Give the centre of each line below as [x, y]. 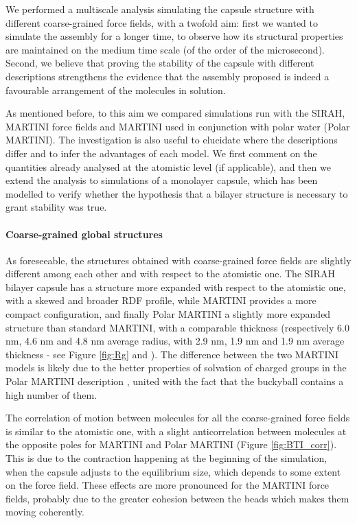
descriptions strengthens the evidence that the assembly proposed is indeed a [168, 76]
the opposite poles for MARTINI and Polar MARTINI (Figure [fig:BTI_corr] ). [171, 444]
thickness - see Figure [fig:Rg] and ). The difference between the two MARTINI [172, 354]
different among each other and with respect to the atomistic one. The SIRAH [170, 274]
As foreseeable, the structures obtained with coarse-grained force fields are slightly [178, 260]
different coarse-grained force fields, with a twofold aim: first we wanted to [162, 22]
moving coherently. [45, 512]
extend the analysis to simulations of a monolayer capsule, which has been [162, 180]
